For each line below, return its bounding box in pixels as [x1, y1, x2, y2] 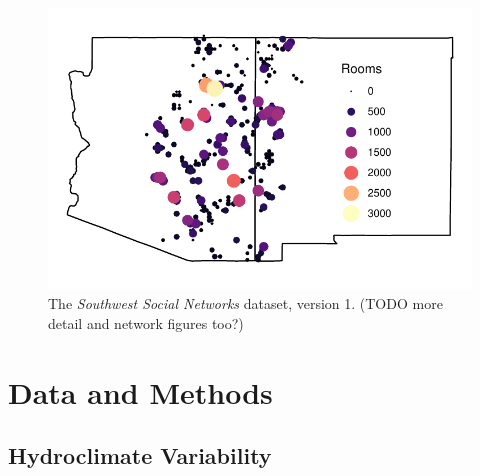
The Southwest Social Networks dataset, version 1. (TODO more [48, 293, 443, 314]
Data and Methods [8, 371, 273, 412]
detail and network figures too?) [48, 312, 244, 333]
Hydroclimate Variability [8, 440, 272, 471]
